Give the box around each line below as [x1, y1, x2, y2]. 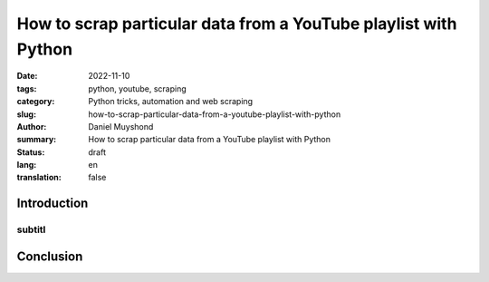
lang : [16, 160, 37, 170]
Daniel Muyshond [88, 121, 154, 131]
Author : [16, 121, 47, 131]
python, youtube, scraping [88, 83, 187, 94]
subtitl [16, 223, 46, 236]
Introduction [16, 196, 89, 211]
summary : [16, 134, 57, 145]
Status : [16, 146, 45, 158]
